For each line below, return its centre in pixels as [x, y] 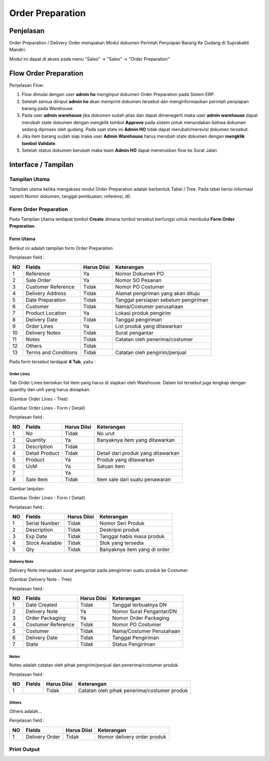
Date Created [41, 605]
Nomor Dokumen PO [139, 274]
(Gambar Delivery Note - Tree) [40, 579]
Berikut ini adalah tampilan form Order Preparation [61, 248]
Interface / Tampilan [41, 165]
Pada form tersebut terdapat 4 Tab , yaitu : [52, 361]
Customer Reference [50, 287]
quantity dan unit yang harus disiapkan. [50, 390]
